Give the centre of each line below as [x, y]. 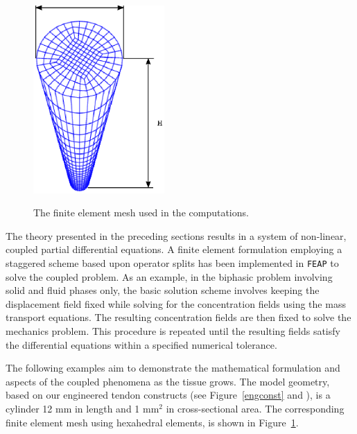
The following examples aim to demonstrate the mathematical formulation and [173, 368]
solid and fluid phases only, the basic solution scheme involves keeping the [163, 290]
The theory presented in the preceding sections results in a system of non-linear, [176, 235]
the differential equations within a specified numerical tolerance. [141, 344]
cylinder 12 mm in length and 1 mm [82, 408]
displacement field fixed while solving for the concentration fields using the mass [176, 303]
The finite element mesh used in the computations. [141, 212]
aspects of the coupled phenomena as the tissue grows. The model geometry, [168, 381]
